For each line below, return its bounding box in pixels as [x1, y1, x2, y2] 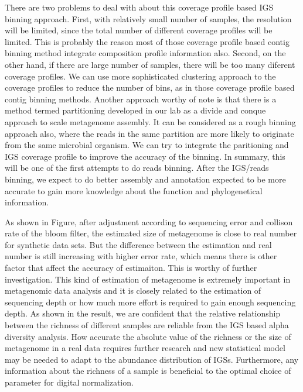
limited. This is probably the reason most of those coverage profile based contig [5, 35, 290, 47]
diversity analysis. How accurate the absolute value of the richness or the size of [5, 330, 291, 342]
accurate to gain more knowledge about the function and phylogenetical [5, 184, 263, 197]
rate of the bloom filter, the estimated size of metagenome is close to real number [5, 227, 297, 239]
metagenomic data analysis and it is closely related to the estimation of [5, 284, 261, 297]
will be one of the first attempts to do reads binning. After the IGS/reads [5, 161, 269, 174]
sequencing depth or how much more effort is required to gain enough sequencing [5, 295, 296, 308]
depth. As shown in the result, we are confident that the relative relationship [5, 307, 281, 319]
